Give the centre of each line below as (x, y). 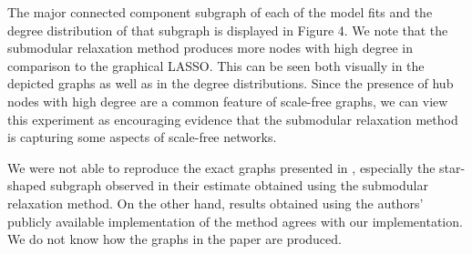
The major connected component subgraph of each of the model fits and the (220, 12)
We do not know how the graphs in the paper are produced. (174, 239)
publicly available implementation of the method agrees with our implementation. (235, 221)
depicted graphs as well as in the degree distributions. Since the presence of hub (231, 83)
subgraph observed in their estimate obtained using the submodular (239, 185)
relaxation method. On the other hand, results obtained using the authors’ (215, 203)
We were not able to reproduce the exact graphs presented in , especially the (221, 167)
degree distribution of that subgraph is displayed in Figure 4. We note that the (228, 30)
